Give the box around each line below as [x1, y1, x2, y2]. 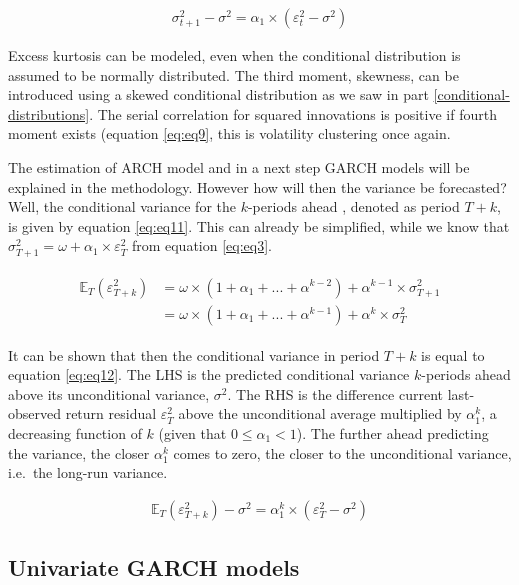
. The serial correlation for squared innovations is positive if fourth [89, 103, 497, 124]
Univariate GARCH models [8, 552, 300, 583]
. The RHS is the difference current [227, 383, 443, 404]
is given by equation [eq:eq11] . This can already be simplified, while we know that [8, 215, 510, 236]
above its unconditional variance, [8, 383, 210, 404]
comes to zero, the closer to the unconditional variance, [173, 442, 512, 463]
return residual [65, 403, 157, 424]
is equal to [421, 344, 485, 365]
